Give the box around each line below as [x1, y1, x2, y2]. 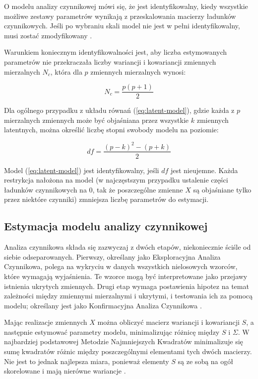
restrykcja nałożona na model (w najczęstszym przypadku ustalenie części [4, 175, 228, 185]
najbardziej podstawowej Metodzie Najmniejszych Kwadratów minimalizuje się [4, 336, 243, 347]
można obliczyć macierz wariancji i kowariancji [97, 317, 240, 327]
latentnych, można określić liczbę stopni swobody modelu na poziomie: [4, 124, 219, 135]
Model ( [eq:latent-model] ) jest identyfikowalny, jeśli [4, 165, 159, 175]
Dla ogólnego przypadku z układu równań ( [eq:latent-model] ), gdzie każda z [4, 105, 235, 115]
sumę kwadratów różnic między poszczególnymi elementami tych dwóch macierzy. [4, 346, 252, 357]
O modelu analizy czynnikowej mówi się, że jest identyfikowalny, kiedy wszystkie [4, 1, 248, 11]
